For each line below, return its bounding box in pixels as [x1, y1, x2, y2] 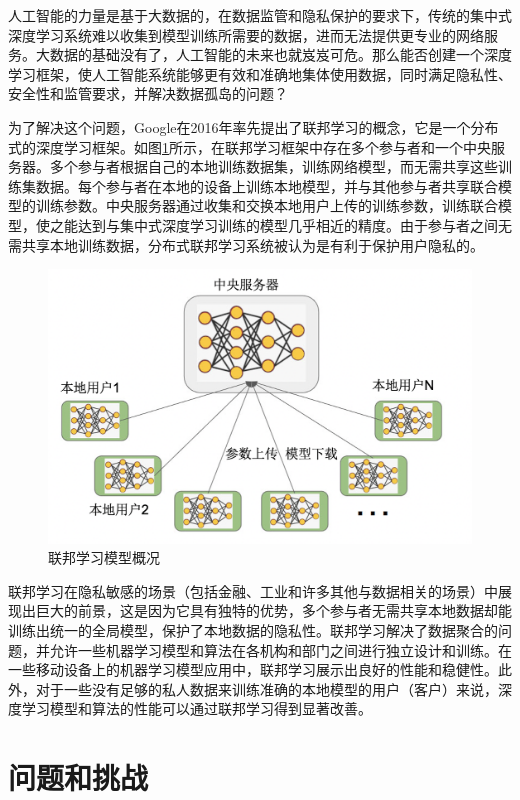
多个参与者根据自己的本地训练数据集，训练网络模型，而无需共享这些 [49, 156, 498, 177]
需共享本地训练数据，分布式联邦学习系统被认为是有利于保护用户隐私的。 [8, 234, 484, 255]
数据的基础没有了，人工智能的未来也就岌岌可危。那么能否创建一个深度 [49, 44, 512, 65]
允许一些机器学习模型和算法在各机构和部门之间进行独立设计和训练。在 [49, 639, 512, 660]
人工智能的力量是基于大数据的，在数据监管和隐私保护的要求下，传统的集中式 [8, 5, 512, 25]
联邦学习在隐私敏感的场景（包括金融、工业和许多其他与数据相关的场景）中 [8, 580, 498, 601]
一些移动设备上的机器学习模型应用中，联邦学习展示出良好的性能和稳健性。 [8, 659, 498, 680]
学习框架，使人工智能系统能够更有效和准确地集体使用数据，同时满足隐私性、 [8, 63, 512, 84]
